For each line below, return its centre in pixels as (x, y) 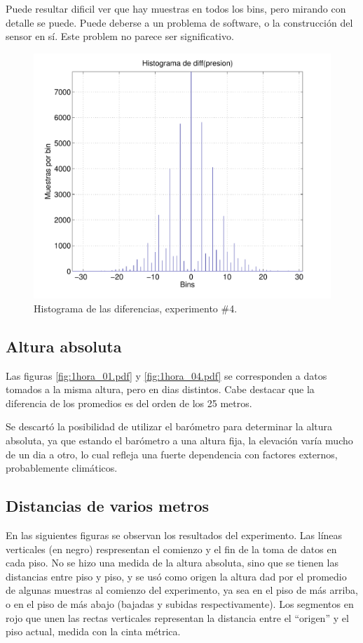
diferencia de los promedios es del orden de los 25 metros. (129, 403)
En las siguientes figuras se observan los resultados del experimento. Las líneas (174, 535)
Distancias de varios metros (108, 506)
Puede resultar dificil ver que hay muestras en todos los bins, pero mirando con (176, 8)
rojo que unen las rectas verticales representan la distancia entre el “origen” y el (177, 617)
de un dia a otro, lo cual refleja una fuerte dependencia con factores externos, (172, 454)
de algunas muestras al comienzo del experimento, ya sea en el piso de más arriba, (182, 590)
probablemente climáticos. (62, 468)
